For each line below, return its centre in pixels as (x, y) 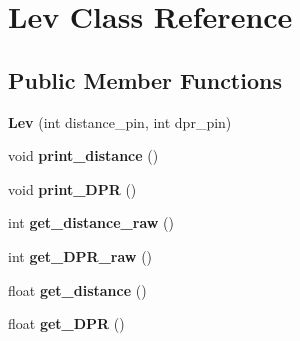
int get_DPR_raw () (80, 255)
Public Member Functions (145, 79)
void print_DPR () (72, 188)
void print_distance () (83, 155)
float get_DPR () (66, 323)
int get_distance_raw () (91, 222)
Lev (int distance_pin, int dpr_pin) (120, 121)
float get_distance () (77, 289)
